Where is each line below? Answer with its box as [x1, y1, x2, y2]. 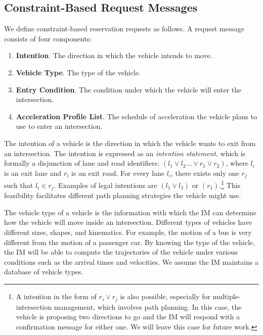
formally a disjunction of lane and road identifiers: [4, 158, 160, 168]
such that [4, 179, 33, 190]
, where [226, 158, 248, 168]
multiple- [212, 291, 241, 302]
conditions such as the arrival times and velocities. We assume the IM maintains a [4, 256, 259, 267]
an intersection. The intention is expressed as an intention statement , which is [4, 148, 246, 158]
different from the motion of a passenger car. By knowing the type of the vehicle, [4, 236, 255, 247]
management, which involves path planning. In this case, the [54, 301, 242, 312]
